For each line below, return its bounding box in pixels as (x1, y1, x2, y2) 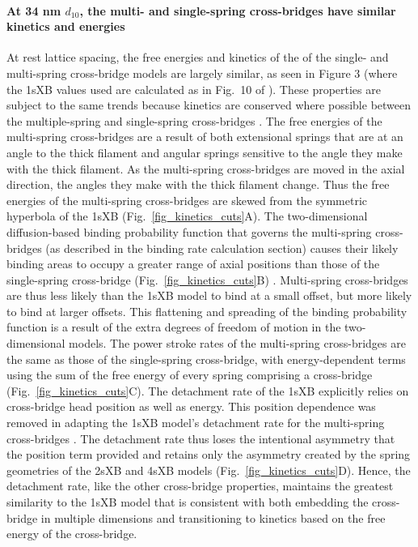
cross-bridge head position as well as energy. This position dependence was (6, 398, 376, 415)
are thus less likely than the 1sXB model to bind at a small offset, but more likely (6, 287, 412, 304)
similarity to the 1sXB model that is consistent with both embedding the (6, 494, 369, 511)
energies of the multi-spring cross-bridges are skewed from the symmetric (6, 191, 368, 208)
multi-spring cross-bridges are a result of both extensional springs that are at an (6, 128, 403, 145)
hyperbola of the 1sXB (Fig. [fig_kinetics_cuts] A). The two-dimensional (6, 207, 368, 224)
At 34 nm (6, 2, 61, 19)
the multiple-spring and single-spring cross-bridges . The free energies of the (6, 112, 382, 129)
